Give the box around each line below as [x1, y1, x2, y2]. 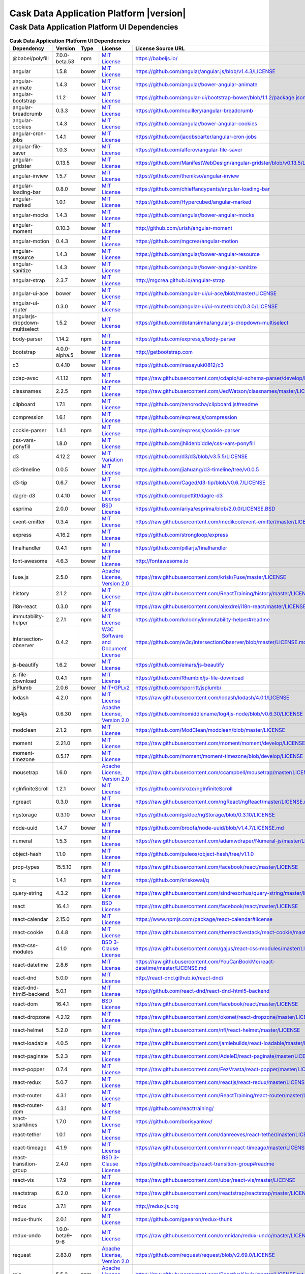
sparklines [12, 1121, 38, 1128]
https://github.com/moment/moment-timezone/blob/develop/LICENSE [135, 752, 303, 759]
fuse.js [12, 573, 29, 580]
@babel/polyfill [12, 55, 49, 62]
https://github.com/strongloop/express [135, 531, 228, 538]
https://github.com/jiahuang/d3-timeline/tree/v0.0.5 [135, 466, 259, 473]
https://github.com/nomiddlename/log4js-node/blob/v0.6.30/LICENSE [135, 710, 303, 717]
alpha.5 [56, 352, 74, 359]
